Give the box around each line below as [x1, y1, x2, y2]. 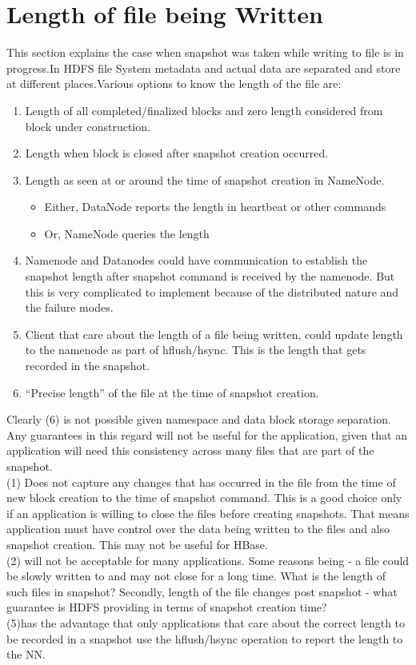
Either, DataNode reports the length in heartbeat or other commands [44, 198, 386, 215]
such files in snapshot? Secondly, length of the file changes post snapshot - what [6, 583, 398, 599]
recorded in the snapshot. [25, 357, 150, 374]
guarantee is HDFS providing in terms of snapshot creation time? [6, 599, 327, 615]
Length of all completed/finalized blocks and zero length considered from [25, 102, 383, 118]
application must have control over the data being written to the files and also [6, 520, 390, 537]
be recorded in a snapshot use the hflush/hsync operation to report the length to [6, 630, 403, 647]
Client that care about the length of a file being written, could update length [25, 325, 403, 342]
